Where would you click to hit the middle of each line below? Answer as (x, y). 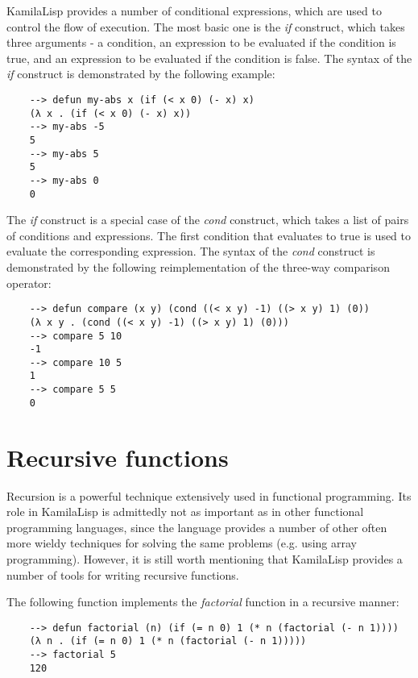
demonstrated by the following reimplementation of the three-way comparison (198, 267)
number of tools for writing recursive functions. (123, 574)
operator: (29, 283)
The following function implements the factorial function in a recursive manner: (203, 602)
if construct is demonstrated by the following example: (141, 74)
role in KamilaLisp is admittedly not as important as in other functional (185, 512)
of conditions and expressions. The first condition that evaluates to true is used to (209, 235)
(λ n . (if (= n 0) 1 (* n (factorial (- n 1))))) (168, 641)
